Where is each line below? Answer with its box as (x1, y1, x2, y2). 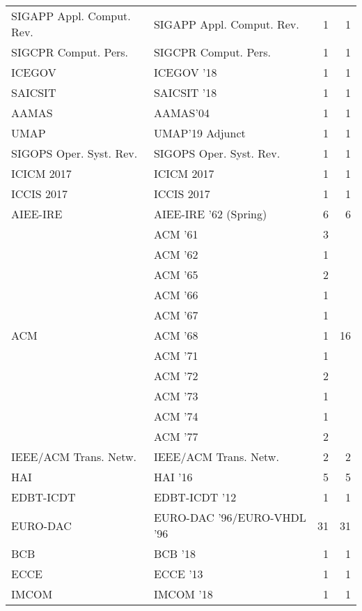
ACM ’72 (153, 368, 198, 384)
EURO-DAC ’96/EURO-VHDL (153, 509, 306, 525)
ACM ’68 (153, 327, 198, 343)
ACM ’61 (153, 226, 198, 242)
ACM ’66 (153, 287, 198, 303)
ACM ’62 (153, 246, 198, 262)
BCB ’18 (153, 545, 196, 561)
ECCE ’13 (153, 566, 203, 582)
